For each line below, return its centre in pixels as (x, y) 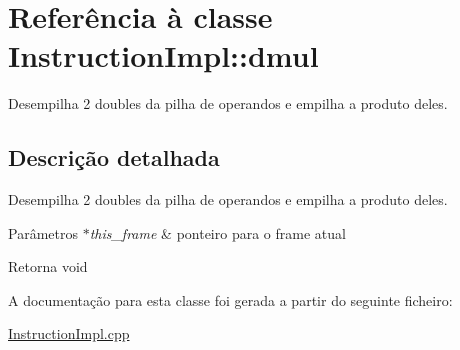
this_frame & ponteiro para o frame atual (217, 232)
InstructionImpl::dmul (163, 55)
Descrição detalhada (114, 157)
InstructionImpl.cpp (69, 333)
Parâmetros (43, 232)
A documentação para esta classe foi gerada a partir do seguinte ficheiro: (230, 299)
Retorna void (48, 266)
